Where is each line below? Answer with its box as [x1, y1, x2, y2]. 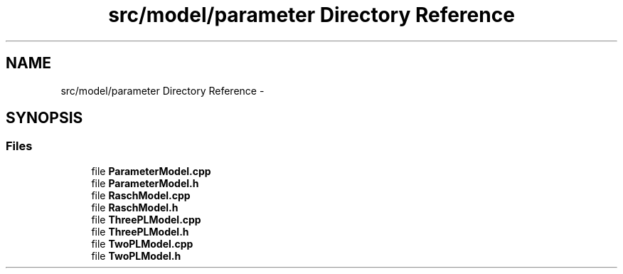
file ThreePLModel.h [91, 225, 189, 238]
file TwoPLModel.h [91, 249, 181, 262]
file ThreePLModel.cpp [91, 213, 201, 226]
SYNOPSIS [6, 109, 83, 127]
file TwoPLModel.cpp [91, 237, 193, 250]
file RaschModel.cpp [91, 189, 191, 201]
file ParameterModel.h [91, 176, 199, 189]
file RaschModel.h [91, 201, 179, 214]
